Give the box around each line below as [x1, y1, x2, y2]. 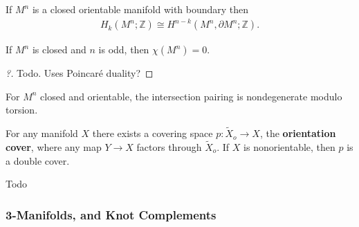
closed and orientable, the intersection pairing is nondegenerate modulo [40, 89, 342, 103]
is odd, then [98, 42, 149, 57]
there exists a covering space [92, 126, 213, 140]
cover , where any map [6, 139, 102, 154]
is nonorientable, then [243, 139, 335, 154]
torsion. [6, 102, 38, 117]
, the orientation [259, 126, 336, 140]
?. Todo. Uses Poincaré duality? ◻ [6, 66, 154, 80]
